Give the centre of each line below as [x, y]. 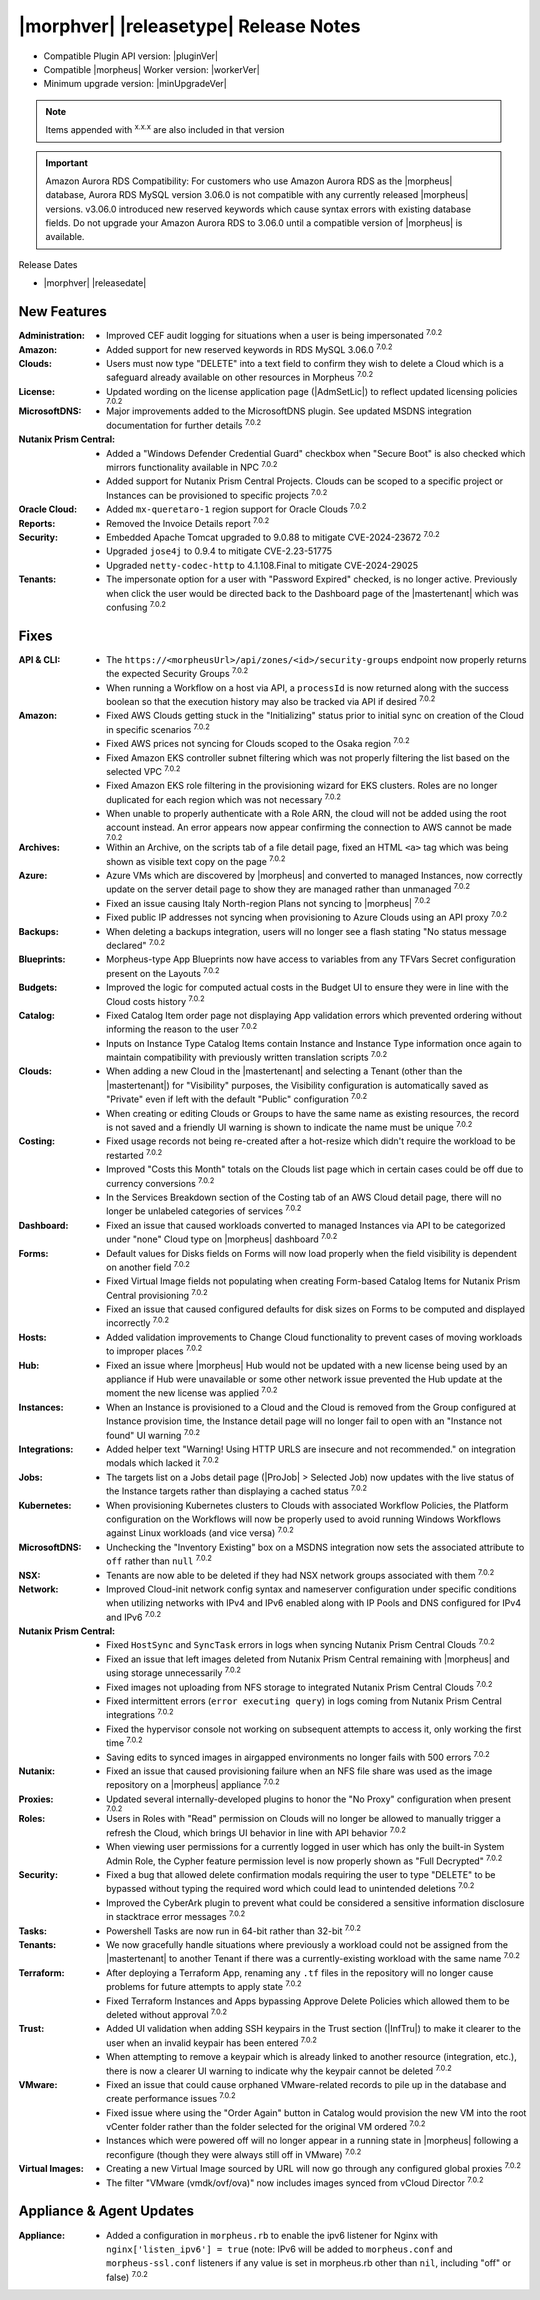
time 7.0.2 [125, 1742]
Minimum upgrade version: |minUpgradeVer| [135, 84]
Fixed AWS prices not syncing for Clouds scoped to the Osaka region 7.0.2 [258, 743]
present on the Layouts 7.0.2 [163, 972]
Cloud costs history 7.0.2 [155, 1000]
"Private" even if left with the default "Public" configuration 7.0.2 [237, 1098]
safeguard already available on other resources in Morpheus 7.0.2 [240, 377]
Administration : [51, 336]
